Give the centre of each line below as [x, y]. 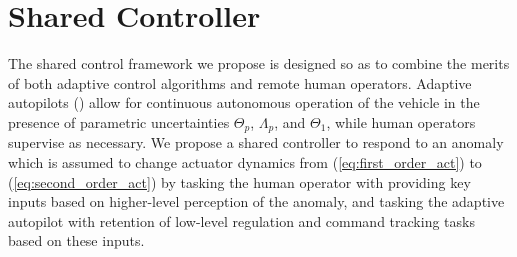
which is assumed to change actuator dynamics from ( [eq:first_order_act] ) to [245, 161]
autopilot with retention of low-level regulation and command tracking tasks [241, 220]
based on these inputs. [76, 240]
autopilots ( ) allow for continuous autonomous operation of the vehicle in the [244, 102]
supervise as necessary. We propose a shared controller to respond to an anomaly [256, 142]
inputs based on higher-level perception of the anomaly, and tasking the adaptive [256, 201]
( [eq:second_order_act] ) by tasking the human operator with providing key [239, 181]
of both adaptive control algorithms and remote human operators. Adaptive [240, 82]
